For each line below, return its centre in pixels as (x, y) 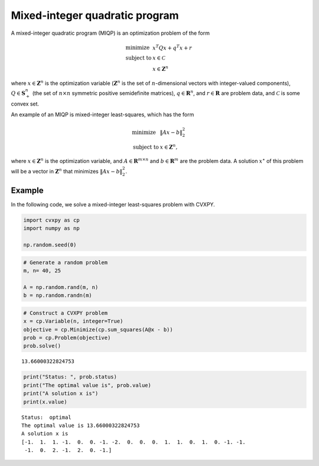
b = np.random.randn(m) (58, 296)
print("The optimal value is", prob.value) (87, 385)
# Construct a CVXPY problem (66, 313)
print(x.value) (45, 402)
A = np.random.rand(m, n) (61, 287)
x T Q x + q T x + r (172, 47)
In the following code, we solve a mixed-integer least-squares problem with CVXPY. (113, 204)
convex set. (25, 104)
